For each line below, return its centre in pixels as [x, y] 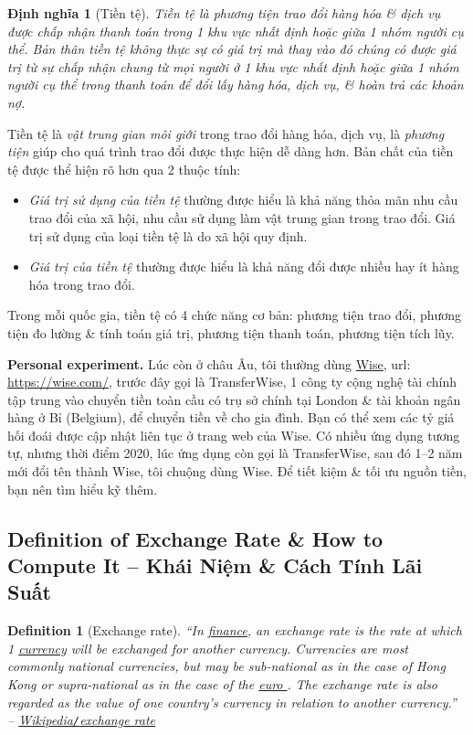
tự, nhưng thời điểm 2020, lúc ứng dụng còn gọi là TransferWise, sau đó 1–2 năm [235, 453]
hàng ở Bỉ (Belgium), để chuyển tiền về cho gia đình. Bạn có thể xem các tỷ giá [231, 417]
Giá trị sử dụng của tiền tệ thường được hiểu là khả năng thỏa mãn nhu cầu [243, 200]
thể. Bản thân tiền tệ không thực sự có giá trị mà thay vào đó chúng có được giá [232, 49]
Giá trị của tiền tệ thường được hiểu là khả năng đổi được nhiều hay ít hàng [244, 266]
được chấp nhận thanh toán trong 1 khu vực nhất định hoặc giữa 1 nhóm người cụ [236, 31]
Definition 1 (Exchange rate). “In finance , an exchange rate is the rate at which [235, 630]
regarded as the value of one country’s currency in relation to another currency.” [232, 702]
